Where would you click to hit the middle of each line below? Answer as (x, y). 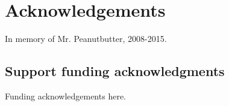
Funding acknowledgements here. (65, 96)
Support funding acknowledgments (115, 71)
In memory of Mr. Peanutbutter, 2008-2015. (86, 39)
